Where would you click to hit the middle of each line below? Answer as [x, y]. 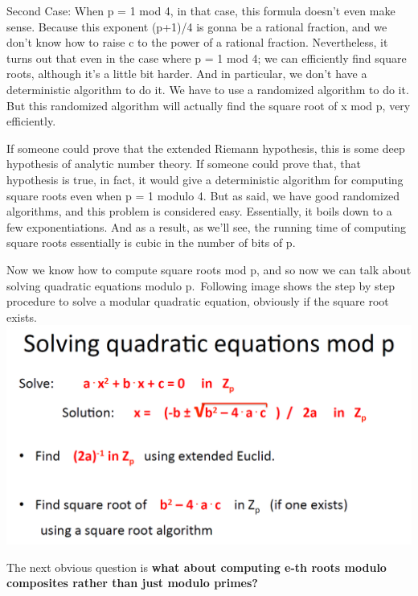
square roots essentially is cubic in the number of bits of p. [151, 243]
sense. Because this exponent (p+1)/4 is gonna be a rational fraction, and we [197, 26]
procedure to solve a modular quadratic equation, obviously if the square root [198, 301]
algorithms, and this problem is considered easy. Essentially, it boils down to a [199, 211]
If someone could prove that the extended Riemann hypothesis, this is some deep [206, 148]
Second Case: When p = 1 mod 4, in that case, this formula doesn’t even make [201, 10]
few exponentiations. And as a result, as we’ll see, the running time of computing [207, 226]
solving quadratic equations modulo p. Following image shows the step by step [201, 285]
